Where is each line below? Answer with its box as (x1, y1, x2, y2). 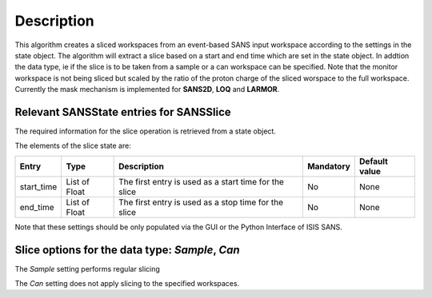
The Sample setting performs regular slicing (14, 264, 160, 273)
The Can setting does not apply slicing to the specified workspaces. (14, 279, 240, 288)
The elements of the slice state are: (14, 141, 131, 151)
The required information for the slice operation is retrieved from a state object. (14, 126, 276, 136)
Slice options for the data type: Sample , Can (14, 243, 240, 256)
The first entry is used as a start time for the (118, 176, 284, 187)
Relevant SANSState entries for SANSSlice (14, 105, 231, 119)
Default (358, 156, 388, 167)
